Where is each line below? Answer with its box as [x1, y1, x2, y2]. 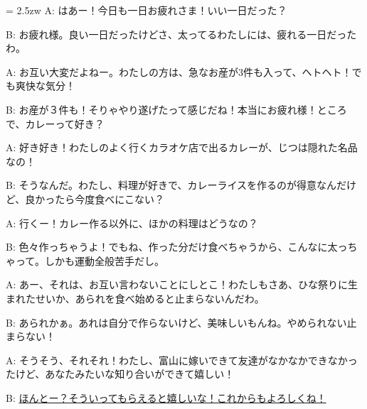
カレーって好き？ [25, 116, 105, 131]
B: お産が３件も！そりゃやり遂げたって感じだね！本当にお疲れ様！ [6, 102, 317, 116]
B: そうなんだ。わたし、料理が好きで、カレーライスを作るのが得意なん [6, 178, 337, 192]
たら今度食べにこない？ [55, 191, 165, 206]
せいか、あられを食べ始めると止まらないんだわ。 [35, 290, 265, 305]
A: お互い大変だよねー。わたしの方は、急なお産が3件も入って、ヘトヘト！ [6, 64, 352, 79]
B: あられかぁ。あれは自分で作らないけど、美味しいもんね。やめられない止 [6, 315, 357, 329]
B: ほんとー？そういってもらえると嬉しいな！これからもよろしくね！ [6, 390, 326, 405]
